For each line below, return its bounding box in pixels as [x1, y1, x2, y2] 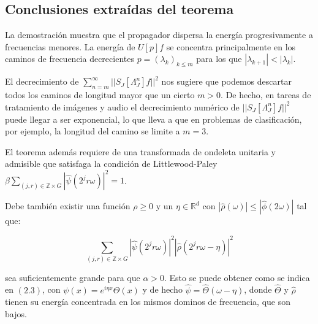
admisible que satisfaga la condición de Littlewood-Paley [5, 157, 218, 170]
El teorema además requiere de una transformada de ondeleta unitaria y [5, 145, 276, 158]
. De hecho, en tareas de [221, 88, 311, 101]
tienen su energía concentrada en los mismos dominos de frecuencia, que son [5, 295, 291, 308]
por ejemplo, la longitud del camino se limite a [5, 125, 180, 137]
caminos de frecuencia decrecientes [5, 52, 134, 65]
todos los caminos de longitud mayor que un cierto [5, 88, 195, 101]
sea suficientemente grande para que [5, 271, 140, 283]
